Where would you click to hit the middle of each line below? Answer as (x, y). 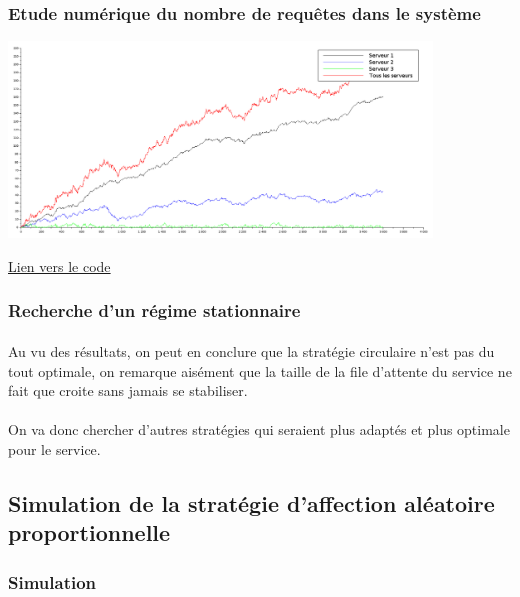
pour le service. (54, 448)
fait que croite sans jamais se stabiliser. (128, 390)
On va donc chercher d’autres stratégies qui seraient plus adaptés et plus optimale (259, 429)
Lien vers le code (59, 265)
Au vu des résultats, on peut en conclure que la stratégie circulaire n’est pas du (251, 350)
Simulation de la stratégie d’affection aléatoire (251, 502)
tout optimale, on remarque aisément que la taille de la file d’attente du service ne (260, 370)
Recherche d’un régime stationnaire (154, 310)
